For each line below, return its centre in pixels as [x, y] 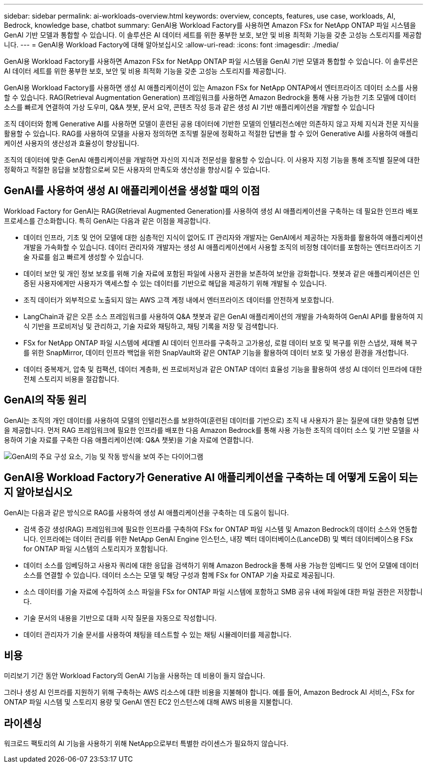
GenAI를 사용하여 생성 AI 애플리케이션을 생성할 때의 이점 [132, 191]
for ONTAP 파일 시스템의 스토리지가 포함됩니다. [96, 548]
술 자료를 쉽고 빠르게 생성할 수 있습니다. [84, 257]
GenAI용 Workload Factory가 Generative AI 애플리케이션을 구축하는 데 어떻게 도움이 [200, 478]
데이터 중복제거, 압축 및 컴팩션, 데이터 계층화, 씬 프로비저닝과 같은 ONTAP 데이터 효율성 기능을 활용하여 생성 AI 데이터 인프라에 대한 [223, 369]
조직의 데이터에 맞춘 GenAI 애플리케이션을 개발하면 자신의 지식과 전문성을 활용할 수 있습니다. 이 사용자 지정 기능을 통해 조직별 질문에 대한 [212, 160]
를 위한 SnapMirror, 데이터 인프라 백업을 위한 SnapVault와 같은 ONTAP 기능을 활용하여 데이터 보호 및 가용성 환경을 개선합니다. [216, 352]
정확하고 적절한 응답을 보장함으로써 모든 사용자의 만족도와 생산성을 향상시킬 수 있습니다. [137, 170]
